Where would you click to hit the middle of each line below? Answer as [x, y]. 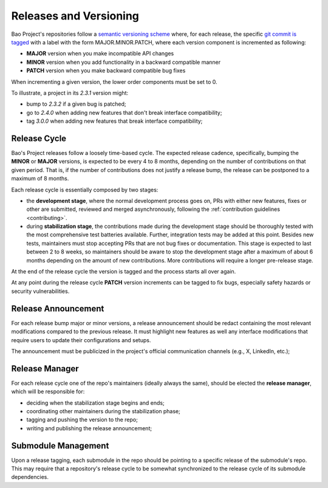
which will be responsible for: [48, 391]
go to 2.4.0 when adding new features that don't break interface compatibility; [124, 112]
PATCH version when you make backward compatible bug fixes [106, 70]
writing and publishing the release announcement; [89, 428]
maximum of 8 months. [40, 179]
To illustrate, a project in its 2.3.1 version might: [70, 93]
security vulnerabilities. [40, 291]
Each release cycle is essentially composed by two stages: [85, 190]
